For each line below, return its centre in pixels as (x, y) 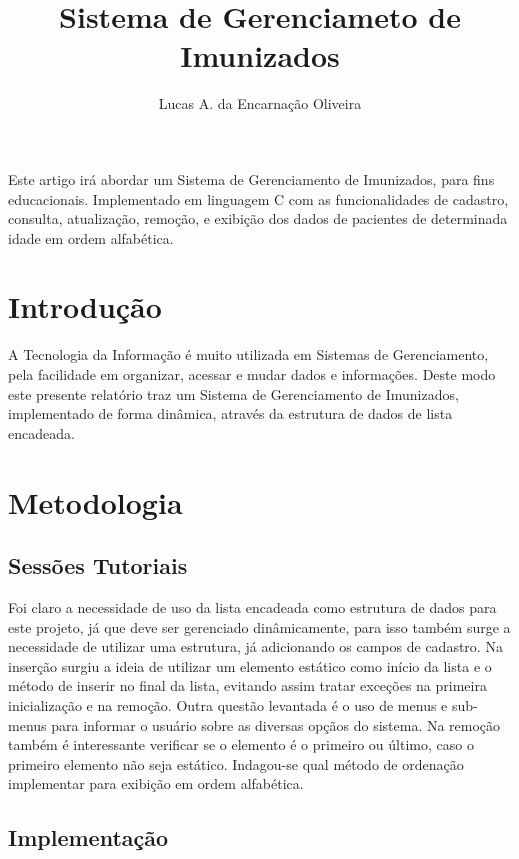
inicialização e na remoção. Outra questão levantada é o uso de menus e (228, 704)
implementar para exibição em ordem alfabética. (156, 783)
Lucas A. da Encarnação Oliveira (260, 103)
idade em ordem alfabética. (91, 237)
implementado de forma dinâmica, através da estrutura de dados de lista (230, 413)
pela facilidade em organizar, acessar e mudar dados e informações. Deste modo (252, 374)
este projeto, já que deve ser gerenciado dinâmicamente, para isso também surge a (259, 626)
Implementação (88, 837)
